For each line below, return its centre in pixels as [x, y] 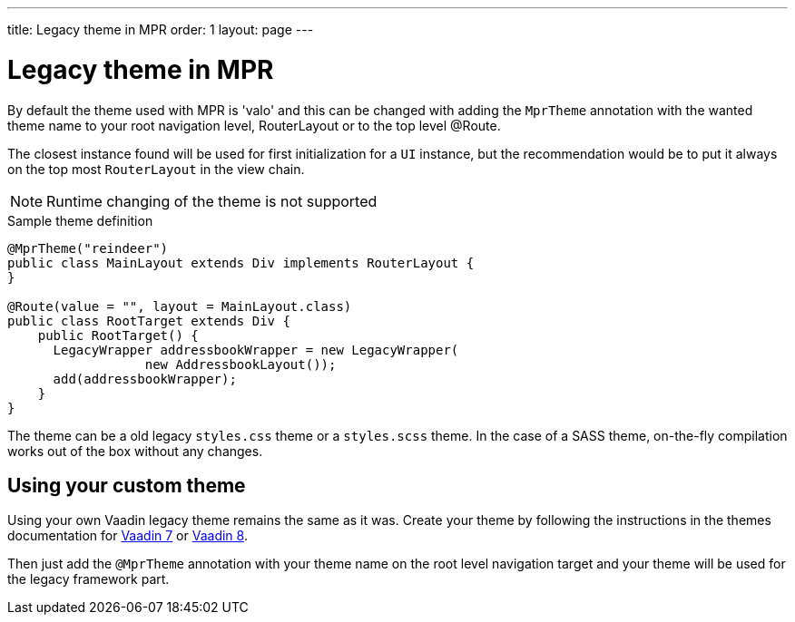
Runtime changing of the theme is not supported [212, 201]
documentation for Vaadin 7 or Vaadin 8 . [128, 536]
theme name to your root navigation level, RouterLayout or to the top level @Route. [254, 125]
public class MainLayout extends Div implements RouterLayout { [241, 262]
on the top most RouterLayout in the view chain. [156, 169]
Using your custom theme [127, 485]
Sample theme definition [80, 220]
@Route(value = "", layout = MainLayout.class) [180, 306]
